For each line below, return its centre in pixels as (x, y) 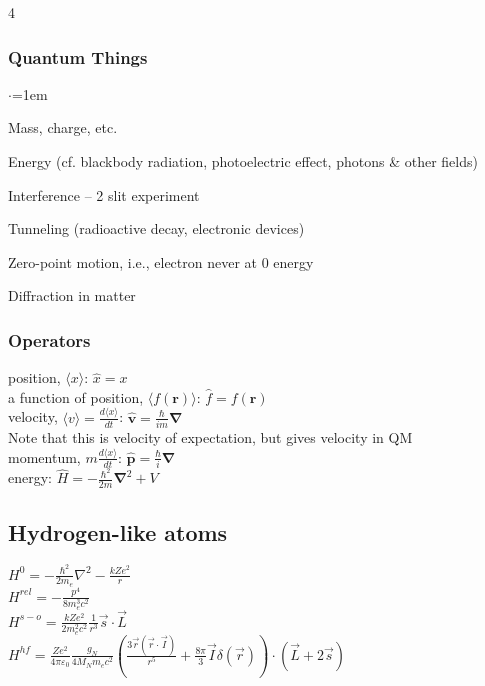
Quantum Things (78, 56)
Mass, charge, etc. (63, 127)
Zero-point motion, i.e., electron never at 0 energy (161, 261)
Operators (49, 339)
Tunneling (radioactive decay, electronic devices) (156, 228)
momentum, (44, 456)
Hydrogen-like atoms (118, 531)
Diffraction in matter (72, 295)
